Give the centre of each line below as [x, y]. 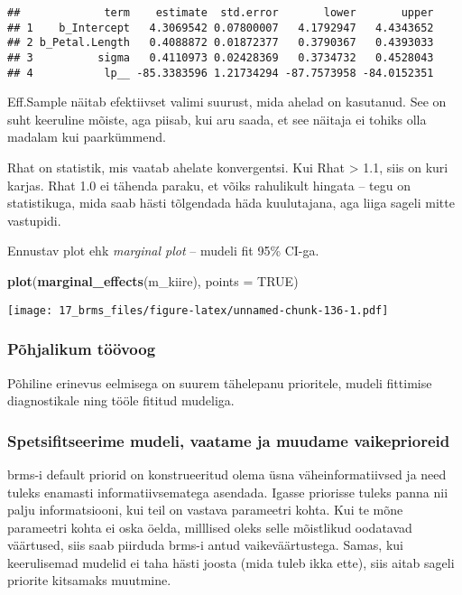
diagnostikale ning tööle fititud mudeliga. [121, 400]
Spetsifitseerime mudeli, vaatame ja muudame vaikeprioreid [229, 440]
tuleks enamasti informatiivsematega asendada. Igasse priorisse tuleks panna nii [228, 492]
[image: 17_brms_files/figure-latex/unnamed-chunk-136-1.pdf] [198, 310]
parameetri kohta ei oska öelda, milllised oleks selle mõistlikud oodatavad [210, 527]
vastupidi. [34, 220]
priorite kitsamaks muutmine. [89, 580]
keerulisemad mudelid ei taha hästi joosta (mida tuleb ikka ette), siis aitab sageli [231, 562]
